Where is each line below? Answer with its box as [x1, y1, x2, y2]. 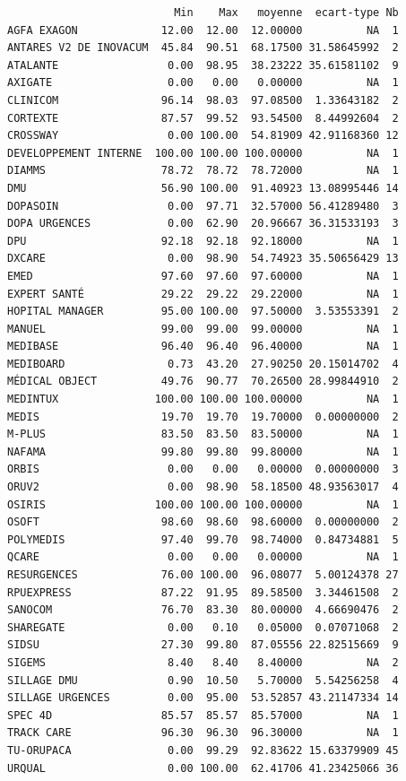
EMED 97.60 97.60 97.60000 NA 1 [7, 269, 399, 282]
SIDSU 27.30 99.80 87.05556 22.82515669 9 [7, 638, 399, 652]
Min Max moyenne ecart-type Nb [174, 6, 399, 19]
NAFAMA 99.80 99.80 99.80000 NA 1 [7, 445, 399, 458]
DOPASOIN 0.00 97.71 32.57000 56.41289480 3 [7, 199, 399, 213]
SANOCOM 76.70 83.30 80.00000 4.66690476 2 [7, 603, 399, 617]
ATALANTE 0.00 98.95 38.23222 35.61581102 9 [7, 58, 399, 72]
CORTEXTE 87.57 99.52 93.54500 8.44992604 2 [7, 111, 399, 125]
